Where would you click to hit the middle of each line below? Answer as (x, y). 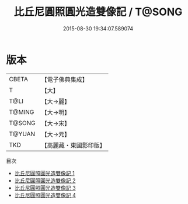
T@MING (22, 112)
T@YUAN (22, 134)
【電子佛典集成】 (65, 79)
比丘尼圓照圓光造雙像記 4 (45, 195)
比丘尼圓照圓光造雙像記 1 (44, 173)
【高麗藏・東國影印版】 (74, 145)
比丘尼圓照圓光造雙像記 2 (45, 180)
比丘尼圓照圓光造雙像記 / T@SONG (98, 12)
